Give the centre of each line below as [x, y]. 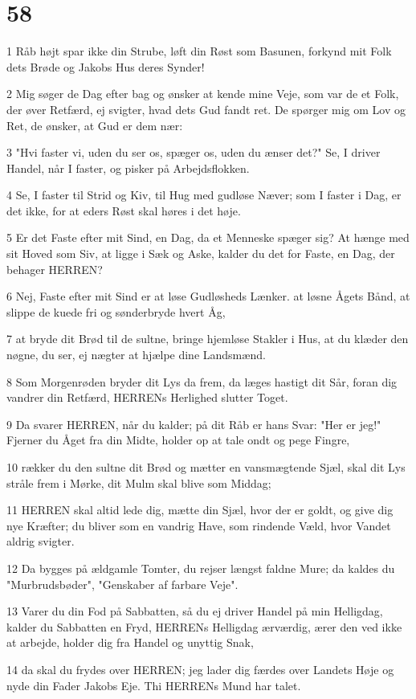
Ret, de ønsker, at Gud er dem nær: [95, 125]
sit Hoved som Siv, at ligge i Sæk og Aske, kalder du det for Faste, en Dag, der [201, 253]
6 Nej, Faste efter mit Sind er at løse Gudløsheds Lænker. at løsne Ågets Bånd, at [208, 296]
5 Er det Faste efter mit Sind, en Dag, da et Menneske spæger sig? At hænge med [208, 237]
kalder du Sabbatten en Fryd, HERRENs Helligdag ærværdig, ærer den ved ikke [204, 626]
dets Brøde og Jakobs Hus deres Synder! [106, 66]
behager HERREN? [55, 269]
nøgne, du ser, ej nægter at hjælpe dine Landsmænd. [136, 355]
